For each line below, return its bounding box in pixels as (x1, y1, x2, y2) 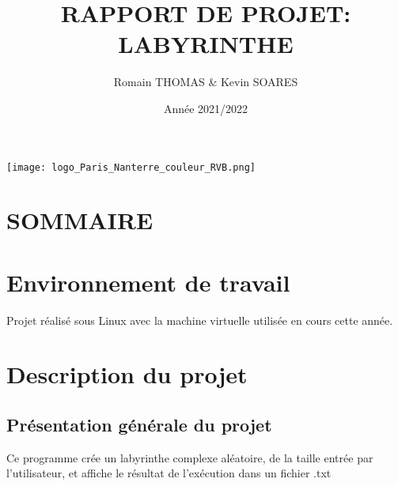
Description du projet (6, 358, 248, 390)
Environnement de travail (6, 266, 290, 298)
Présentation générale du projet (6, 413, 272, 437)
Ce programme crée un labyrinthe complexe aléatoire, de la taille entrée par (6, 449, 373, 465)
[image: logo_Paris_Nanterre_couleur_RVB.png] (6, 161, 256, 173)
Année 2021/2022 (163, 100, 248, 116)
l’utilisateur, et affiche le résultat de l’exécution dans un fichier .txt (6, 465, 332, 481)
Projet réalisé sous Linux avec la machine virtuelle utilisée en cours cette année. (6, 311, 393, 328)
